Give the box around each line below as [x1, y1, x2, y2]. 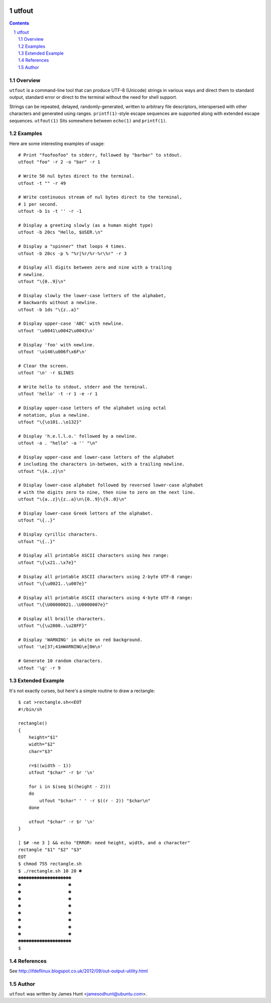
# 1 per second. [18, 201, 58, 207]
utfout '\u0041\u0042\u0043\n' [18, 328, 95, 333]
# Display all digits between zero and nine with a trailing [18, 265, 172, 271]
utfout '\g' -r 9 [18, 665, 61, 671]
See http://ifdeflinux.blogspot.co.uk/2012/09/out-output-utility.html [9, 968, 148, 974]
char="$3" [28, 748, 53, 754]
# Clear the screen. [18, 363, 69, 368]
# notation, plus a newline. [18, 412, 90, 418]
